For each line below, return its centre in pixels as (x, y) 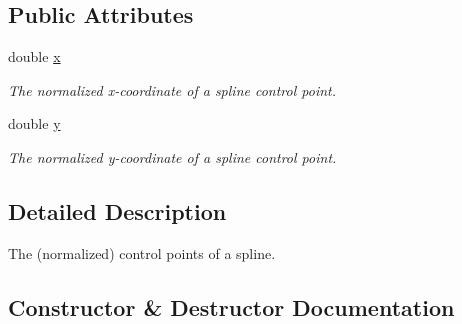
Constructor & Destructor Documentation (231, 306)
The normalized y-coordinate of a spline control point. (172, 156)
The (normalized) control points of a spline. (142, 252)
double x (34, 56)
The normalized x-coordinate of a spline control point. (172, 89)
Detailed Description (117, 210)
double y (34, 123)
